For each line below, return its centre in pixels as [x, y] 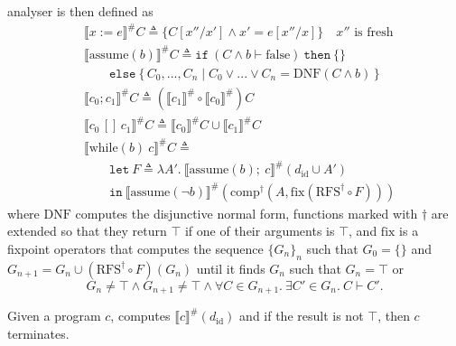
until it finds [231, 268]
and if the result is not [302, 316]
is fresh [374, 33]
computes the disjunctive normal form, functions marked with [247, 213]
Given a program [54, 316]
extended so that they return [87, 231]
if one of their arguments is [260, 231]
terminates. [38, 333]
